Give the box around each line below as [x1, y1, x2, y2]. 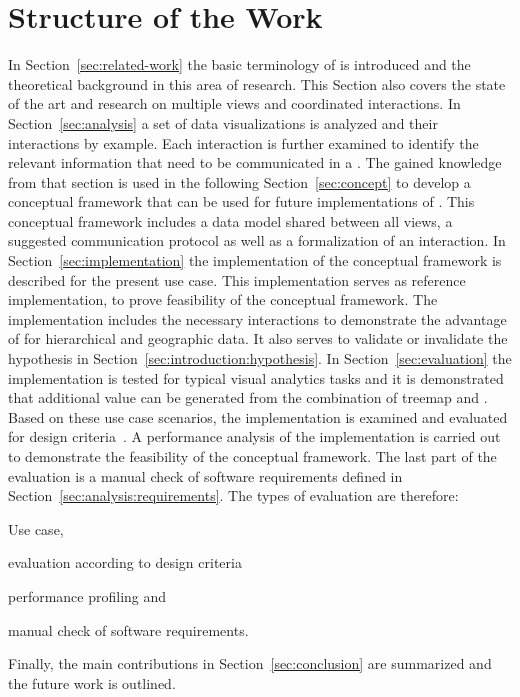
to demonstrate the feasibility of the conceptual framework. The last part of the [8, 446, 497, 466]
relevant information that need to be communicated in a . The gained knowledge [8, 152, 502, 173]
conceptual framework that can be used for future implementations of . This [8, 191, 475, 212]
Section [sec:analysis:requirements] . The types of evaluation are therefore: [8, 485, 459, 506]
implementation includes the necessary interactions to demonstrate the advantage [8, 308, 507, 329]
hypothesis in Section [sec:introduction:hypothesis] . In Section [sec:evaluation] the [8, 348, 512, 369]
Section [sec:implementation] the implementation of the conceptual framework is [8, 250, 502, 271]
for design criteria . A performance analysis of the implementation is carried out [8, 426, 501, 447]
